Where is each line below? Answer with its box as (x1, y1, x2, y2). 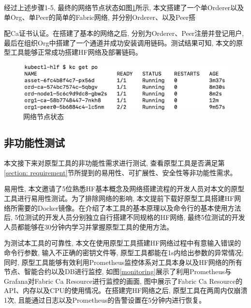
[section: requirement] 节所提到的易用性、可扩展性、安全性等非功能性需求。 (4, 167, 237, 177)
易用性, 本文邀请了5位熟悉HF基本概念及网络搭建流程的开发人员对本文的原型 (4, 184, 245, 194)
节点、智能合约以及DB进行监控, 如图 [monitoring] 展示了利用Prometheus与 (4, 266, 232, 277)
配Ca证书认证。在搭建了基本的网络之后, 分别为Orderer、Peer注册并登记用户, (4, 28, 244, 38)
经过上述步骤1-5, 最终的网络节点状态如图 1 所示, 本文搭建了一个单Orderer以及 (4, 2, 244, 12)
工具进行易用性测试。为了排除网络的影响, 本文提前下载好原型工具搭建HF (4, 193, 235, 203)
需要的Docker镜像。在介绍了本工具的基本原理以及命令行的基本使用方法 (17, 202, 241, 213)
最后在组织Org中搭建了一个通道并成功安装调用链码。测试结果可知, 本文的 (4, 37, 236, 47)
